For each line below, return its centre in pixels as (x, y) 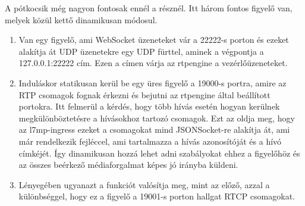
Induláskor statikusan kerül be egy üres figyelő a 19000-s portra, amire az (152, 82)
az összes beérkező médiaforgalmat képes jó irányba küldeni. (128, 165)
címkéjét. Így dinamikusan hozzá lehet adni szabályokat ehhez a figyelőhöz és (159, 153)
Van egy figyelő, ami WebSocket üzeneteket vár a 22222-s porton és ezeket (154, 40)
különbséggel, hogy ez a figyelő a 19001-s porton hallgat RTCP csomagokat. (157, 196)
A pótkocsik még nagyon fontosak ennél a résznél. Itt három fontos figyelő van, (149, 8)
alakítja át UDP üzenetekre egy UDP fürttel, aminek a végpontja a (141, 51)
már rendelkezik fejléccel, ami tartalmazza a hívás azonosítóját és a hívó (150, 141)
